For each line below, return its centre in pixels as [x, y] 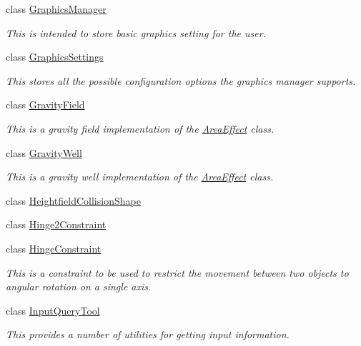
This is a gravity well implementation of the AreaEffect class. [140, 177]
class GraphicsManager [56, 9]
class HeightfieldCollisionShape [73, 200]
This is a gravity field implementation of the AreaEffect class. [140, 128]
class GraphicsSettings [55, 57]
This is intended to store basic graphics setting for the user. [136, 32]
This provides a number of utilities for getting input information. [148, 334]
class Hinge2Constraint [56, 224]
